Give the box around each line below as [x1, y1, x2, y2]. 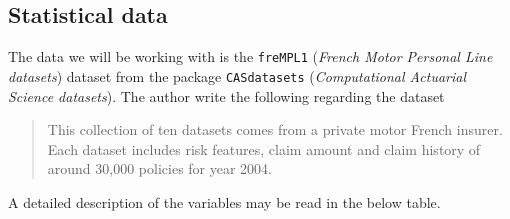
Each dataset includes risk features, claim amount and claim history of [47, 138, 481, 159]
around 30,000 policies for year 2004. [47, 158, 273, 179]
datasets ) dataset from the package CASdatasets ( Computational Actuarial [8, 65, 466, 86]
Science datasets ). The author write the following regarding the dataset [8, 85, 445, 106]
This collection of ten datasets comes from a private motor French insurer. [47, 119, 503, 140]
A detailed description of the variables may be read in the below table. [8, 191, 441, 212]
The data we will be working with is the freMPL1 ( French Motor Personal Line [8, 46, 493, 67]
